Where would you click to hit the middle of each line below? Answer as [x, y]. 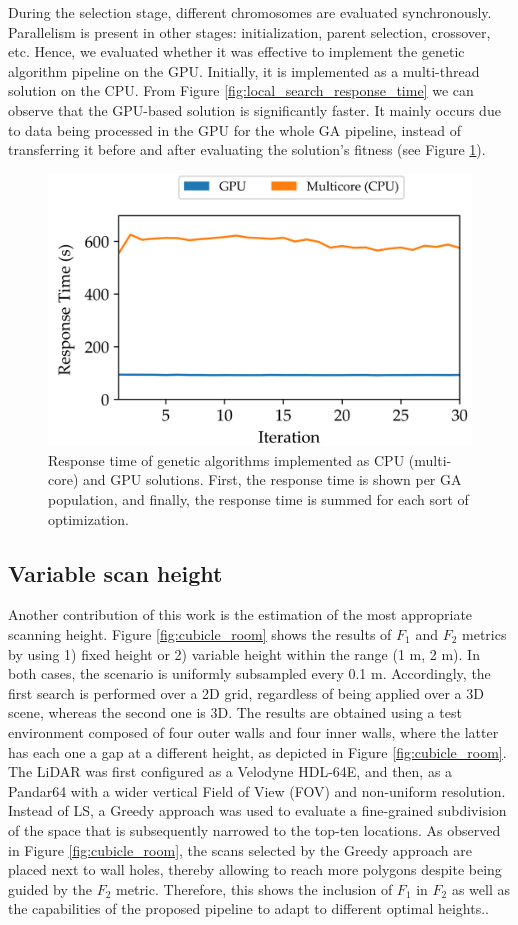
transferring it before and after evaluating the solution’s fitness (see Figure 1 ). [247, 149]
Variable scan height [115, 572]
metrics [484, 633]
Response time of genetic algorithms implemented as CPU [226, 459]
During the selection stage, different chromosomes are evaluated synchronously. [250, 12]
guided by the [50, 888]
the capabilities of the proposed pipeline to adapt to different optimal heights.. [249, 908]
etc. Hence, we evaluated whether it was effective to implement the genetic [236, 51]
